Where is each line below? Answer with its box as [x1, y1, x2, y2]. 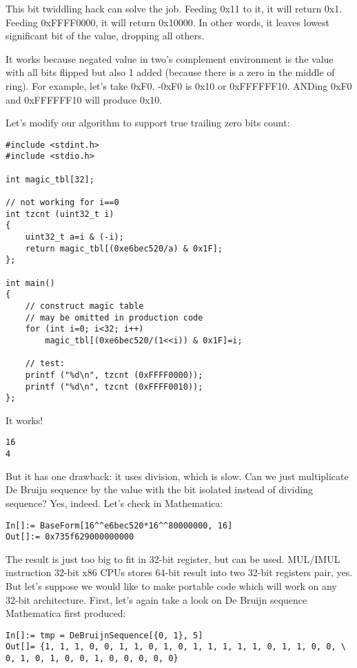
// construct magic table [25, 300, 144, 311]
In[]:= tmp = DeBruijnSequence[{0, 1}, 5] [6, 630, 203, 640]
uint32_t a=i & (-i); [25, 232, 124, 242]
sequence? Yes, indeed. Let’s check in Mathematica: [6, 495, 223, 510]
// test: [25, 359, 65, 369]
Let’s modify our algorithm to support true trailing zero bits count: [6, 115, 290, 130]
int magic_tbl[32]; [6, 174, 94, 184]
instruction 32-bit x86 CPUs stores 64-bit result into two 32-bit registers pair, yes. [6, 565, 353, 580]
